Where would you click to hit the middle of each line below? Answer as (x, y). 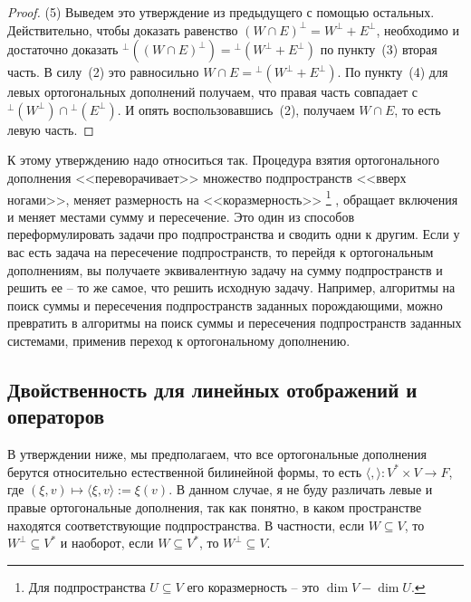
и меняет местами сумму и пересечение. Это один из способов (181, 216)
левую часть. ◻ (51, 129)
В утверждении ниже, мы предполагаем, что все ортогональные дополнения (217, 454)
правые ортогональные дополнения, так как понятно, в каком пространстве (215, 506)
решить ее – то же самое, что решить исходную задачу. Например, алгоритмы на (231, 287)
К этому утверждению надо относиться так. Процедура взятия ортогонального (223, 160)
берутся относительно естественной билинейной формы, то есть (185, 471)
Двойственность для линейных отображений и (212, 389)
